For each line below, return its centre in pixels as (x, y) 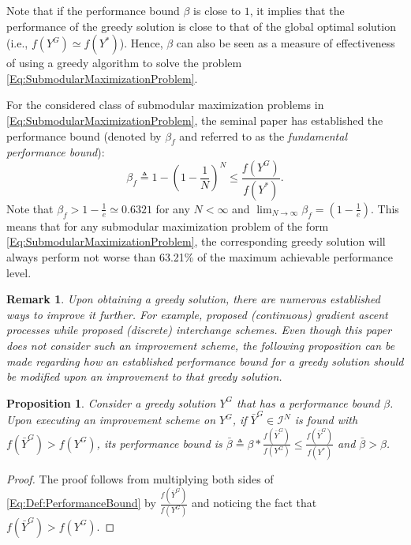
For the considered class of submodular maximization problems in (165, 105)
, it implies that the (297, 10)
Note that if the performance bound (93, 10)
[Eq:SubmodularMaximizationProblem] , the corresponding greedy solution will (196, 241)
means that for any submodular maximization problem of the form (168, 226)
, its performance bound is (159, 443)
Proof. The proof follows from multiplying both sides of (140, 479)
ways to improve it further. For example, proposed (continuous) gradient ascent (197, 314)
